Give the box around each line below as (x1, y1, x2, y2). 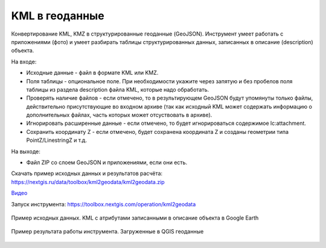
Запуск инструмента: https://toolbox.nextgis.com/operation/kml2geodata (11, 200, 196, 208)
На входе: (11, 58, 37, 65)
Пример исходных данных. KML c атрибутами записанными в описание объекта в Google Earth (11, 214, 259, 221)
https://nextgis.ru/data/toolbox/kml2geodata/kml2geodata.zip (11, 178, 165, 185)
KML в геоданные (11, 9, 105, 22)
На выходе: (11, 148, 40, 155)
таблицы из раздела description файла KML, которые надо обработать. (26, 86, 209, 93)
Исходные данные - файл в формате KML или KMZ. (26, 69, 159, 77)
